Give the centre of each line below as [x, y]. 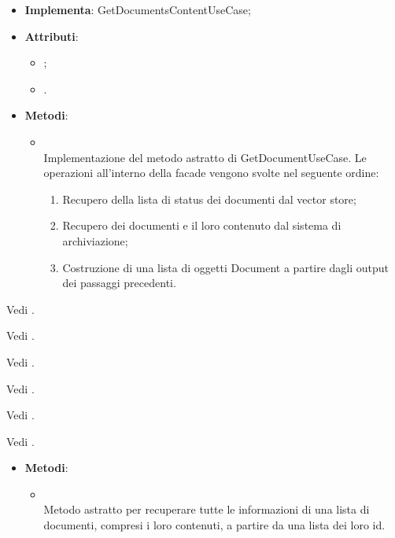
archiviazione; [95, 240]
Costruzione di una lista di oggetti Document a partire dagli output [226, 267]
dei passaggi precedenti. [119, 283]
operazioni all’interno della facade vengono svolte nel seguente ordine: [211, 173]
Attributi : [52, 36]
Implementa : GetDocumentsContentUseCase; [138, 9]
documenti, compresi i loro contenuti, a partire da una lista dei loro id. [214, 525]
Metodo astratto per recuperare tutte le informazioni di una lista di [207, 509]
